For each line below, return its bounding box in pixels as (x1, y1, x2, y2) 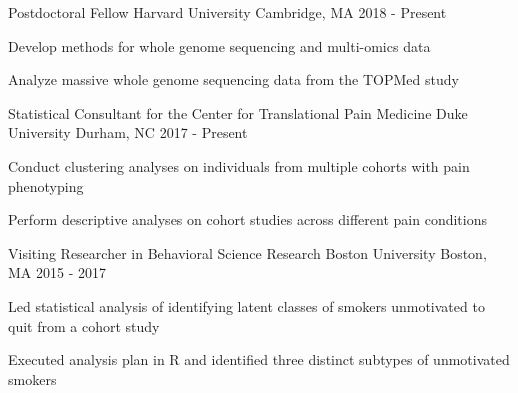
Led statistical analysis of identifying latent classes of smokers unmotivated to (8, 295, 485, 316)
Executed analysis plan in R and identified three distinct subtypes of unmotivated (8, 349, 510, 370)
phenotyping (8, 175, 84, 196)
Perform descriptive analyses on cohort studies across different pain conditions (8, 209, 487, 230)
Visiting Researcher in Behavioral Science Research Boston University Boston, (8, 242, 487, 263)
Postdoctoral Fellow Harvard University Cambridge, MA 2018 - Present (8, 2, 447, 22)
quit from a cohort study (8, 315, 160, 336)
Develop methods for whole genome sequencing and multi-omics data (8, 35, 431, 56)
